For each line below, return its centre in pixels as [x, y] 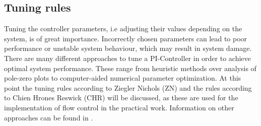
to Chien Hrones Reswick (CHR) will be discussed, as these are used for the [121, 98]
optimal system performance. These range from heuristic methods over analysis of [130, 68]
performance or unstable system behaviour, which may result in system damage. [128, 48]
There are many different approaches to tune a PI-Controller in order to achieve [127, 58]
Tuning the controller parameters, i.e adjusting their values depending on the [123, 28]
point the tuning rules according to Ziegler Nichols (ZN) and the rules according [128, 87]
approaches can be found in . [49, 117]
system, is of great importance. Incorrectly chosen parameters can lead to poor [126, 38]
